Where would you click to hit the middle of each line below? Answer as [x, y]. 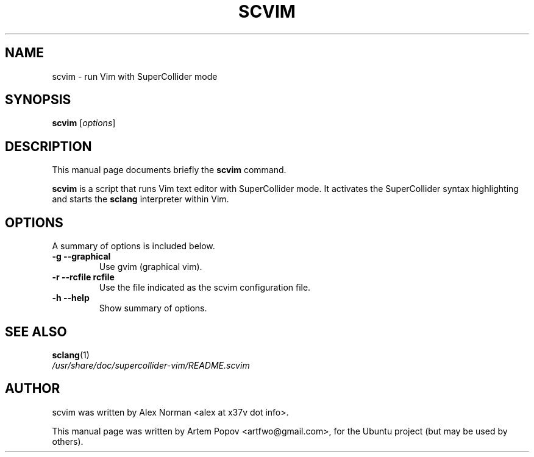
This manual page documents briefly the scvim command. [169, 170]
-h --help [71, 298]
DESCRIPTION [48, 146]
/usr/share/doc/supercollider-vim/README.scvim [151, 365]
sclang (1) [71, 355]
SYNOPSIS [38, 100]
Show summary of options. [153, 308]
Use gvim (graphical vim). [151, 267]
